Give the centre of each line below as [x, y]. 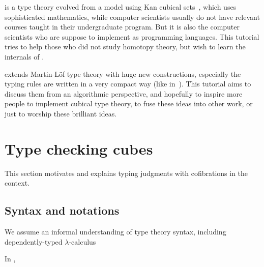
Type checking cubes [79, 148]
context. [17, 183]
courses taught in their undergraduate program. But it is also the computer [122, 27]
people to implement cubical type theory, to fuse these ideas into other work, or [129, 103]
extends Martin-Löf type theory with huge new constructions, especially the [123, 73]
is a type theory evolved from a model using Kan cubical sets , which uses [121, 7]
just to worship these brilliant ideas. [61, 113]
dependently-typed [34, 241]
